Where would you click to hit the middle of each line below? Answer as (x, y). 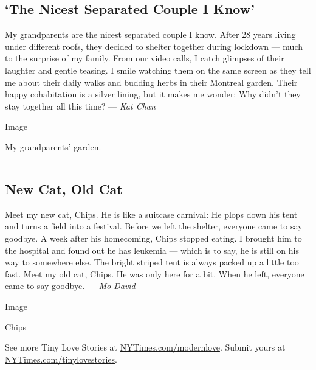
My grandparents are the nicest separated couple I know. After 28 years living (150, 34)
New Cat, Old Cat (64, 188)
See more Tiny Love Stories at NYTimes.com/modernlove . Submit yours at (145, 347)
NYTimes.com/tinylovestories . (61, 359)
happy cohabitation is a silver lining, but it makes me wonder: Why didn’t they (153, 94)
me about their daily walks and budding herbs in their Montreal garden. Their (151, 82)
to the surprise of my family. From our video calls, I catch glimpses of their (145, 58)
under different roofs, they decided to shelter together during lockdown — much (154, 46)
